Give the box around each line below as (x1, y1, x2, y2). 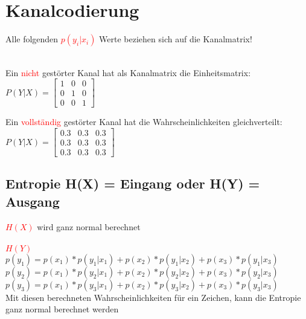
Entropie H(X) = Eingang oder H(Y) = (5, 174, 260, 193)
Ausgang (5, 192, 60, 210)
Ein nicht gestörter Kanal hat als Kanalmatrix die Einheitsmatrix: (5, 66, 251, 79)
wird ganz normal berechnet (37, 220, 141, 233)
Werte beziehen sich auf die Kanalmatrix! (99, 33, 252, 45)
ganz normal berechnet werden (5, 303, 119, 315)
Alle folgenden (5, 33, 59, 45)
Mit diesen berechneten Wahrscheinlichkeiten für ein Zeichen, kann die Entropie (5, 291, 301, 303)
